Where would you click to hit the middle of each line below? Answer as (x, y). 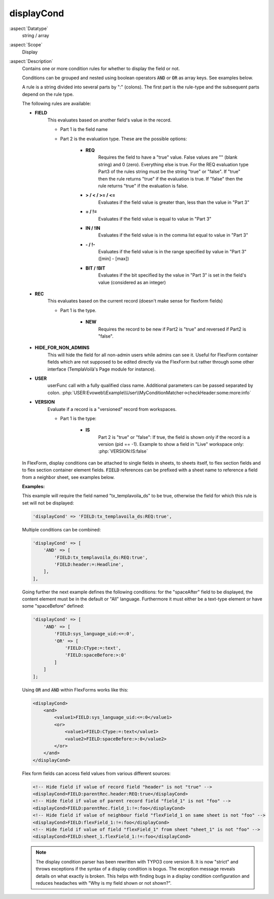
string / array (36, 35)
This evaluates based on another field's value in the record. (110, 120)
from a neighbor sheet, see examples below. (68, 477)
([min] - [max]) (114, 259)
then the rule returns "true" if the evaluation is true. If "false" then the (170, 178)
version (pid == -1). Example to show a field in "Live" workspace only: (171, 444)
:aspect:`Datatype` (29, 28)
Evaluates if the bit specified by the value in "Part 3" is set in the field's (172, 275)
